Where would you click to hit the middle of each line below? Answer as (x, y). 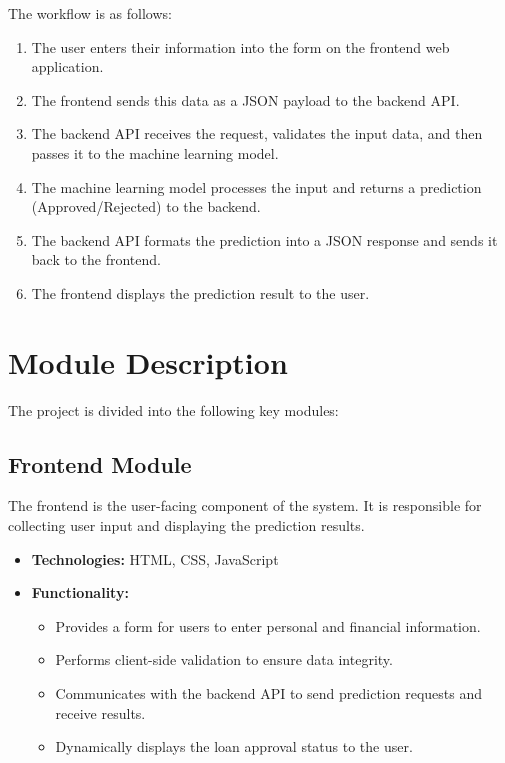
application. (67, 66)
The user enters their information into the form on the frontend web (240, 46)
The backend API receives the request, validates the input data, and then (257, 133)
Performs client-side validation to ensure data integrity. (224, 659)
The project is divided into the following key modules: (173, 409)
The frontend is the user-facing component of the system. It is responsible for (245, 505)
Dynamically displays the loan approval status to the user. (234, 746)
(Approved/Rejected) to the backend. (146, 206)
